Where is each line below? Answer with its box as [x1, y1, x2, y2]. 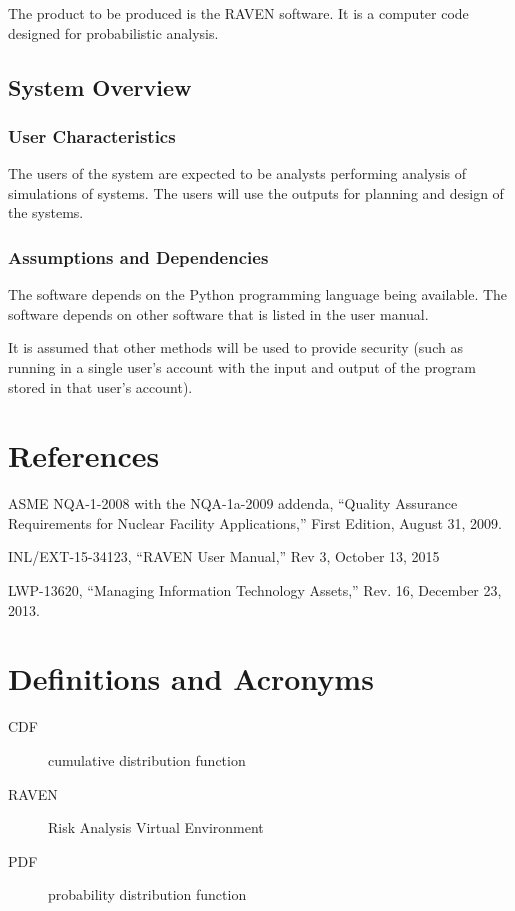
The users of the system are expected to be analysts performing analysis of [8, 163, 467, 184]
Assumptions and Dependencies [8, 244, 269, 269]
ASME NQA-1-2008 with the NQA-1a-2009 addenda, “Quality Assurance [8, 493, 458, 514]
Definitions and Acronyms [8, 658, 374, 699]
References [8, 435, 160, 476]
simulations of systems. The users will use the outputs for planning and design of [8, 182, 504, 203]
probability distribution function [48, 884, 247, 905]
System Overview [8, 71, 192, 102]
